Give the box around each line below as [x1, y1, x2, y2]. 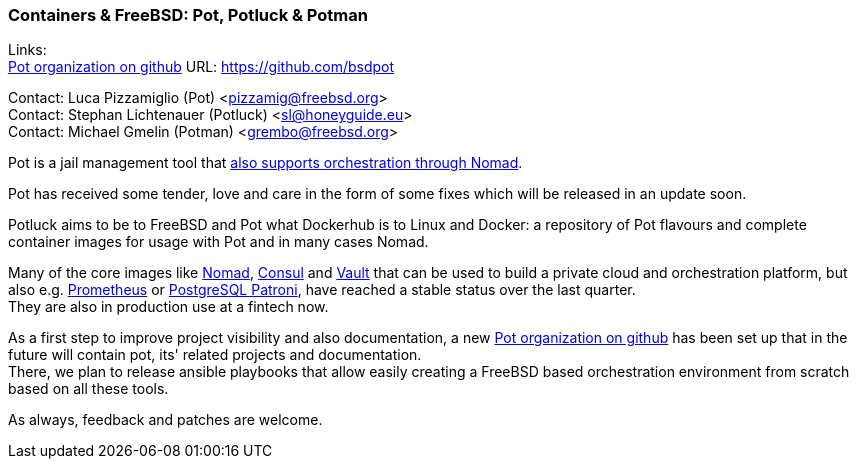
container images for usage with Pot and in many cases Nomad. [8, 233, 429, 251]
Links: [8, 41, 47, 59]
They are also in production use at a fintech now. [8, 298, 329, 316]
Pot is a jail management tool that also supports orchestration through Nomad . [8, 154, 523, 172]
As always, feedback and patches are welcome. [8, 411, 323, 429]
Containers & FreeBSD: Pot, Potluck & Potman [8, 5, 368, 25]
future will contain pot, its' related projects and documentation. [8, 346, 422, 364]
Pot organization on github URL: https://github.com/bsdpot [8, 58, 395, 76]
